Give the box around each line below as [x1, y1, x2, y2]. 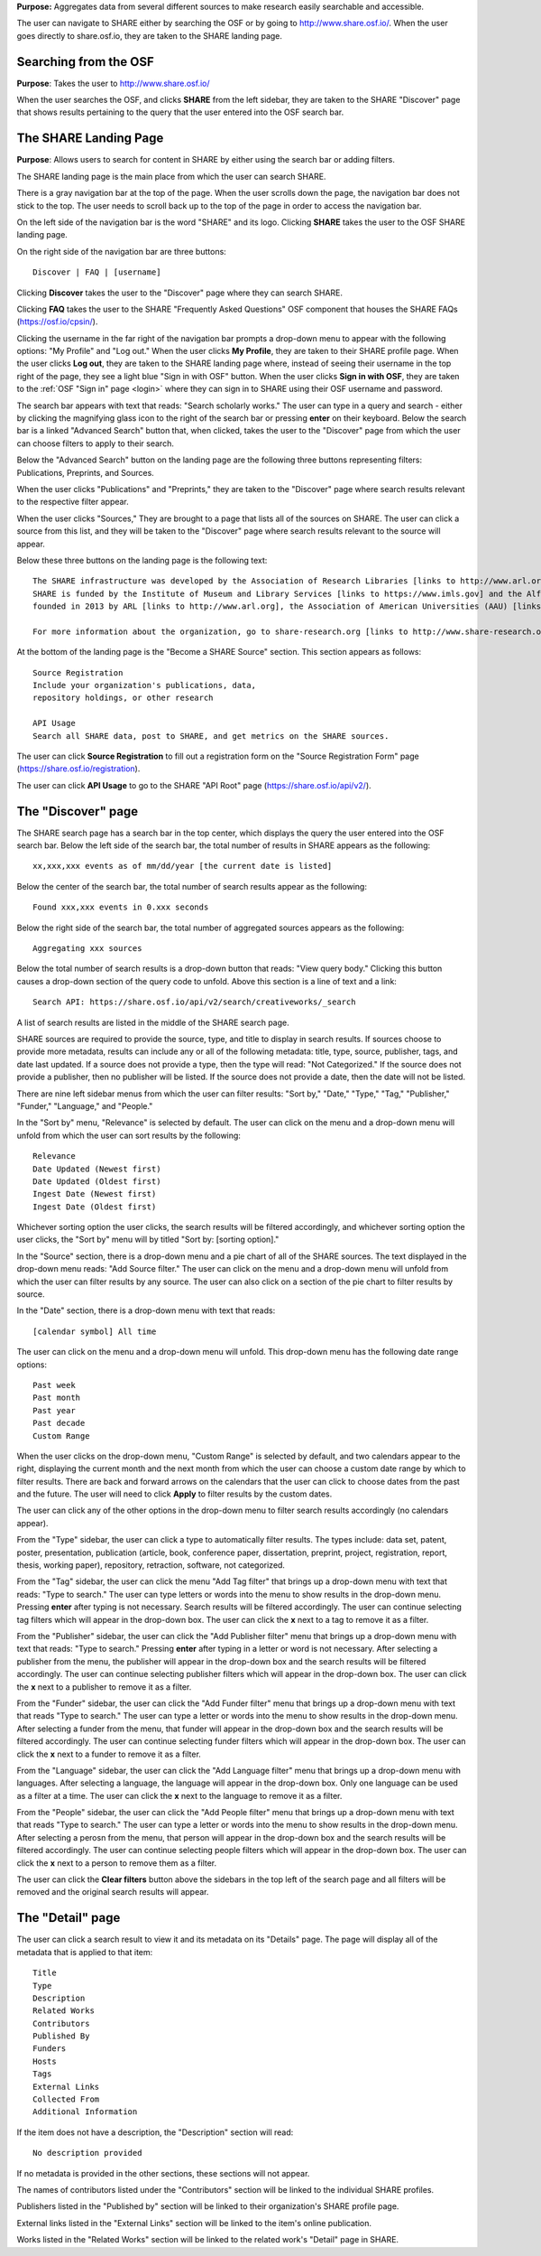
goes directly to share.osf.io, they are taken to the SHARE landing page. [16, 30, 283, 41]
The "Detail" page [16, 1910, 121, 1925]
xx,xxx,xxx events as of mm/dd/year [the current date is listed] [32, 861, 333, 872]
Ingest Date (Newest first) [32, 1189, 157, 1199]
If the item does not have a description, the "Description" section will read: [16, 2127, 294, 2138]
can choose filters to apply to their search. [16, 438, 175, 449]
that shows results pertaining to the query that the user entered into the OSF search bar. [16, 107, 344, 117]
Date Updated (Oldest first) [32, 1176, 161, 1187]
